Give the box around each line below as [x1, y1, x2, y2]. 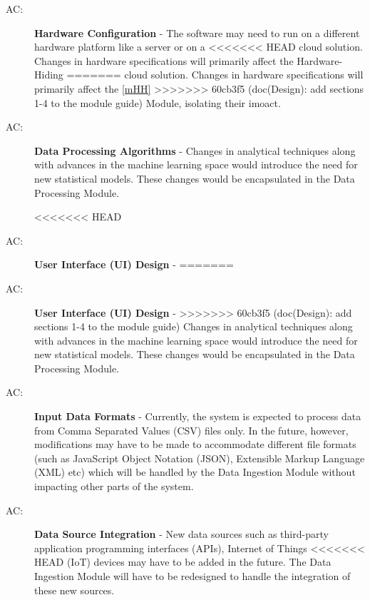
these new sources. [34, 582, 115, 597]
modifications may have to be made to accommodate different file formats [34, 437, 356, 452]
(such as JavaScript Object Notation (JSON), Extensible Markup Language [34, 450, 365, 465]
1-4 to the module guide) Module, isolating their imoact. [34, 95, 281, 110]
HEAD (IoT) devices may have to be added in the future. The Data [34, 554, 332, 569]
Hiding [34, 67, 63, 82]
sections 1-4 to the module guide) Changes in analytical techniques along [34, 319, 353, 334]
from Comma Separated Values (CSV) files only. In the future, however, [34, 422, 349, 437]
